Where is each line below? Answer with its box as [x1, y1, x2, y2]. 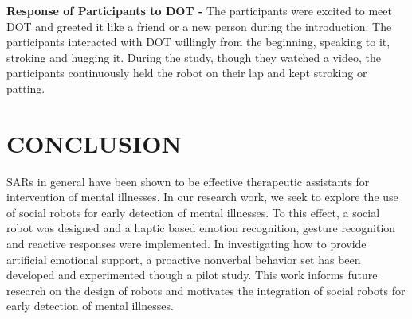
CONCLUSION [6, 126, 182, 159]
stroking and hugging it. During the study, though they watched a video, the [6, 49, 381, 65]
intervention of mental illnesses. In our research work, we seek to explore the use [6, 189, 398, 205]
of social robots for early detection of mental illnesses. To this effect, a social [6, 204, 380, 220]
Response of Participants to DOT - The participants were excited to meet [6, 2, 393, 18]
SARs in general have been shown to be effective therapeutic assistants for [6, 173, 370, 189]
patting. [6, 80, 45, 96]
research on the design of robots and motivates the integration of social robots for [6, 282, 406, 298]
